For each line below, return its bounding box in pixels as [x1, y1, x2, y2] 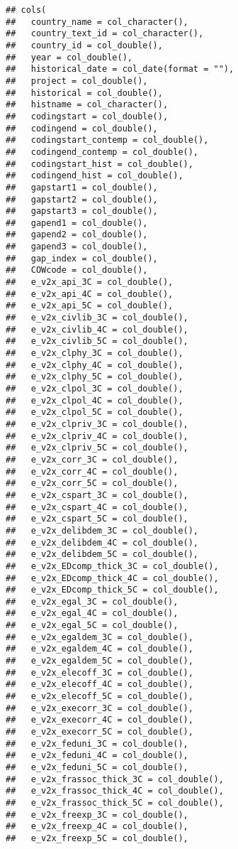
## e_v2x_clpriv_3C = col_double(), [6, 418, 188, 429]
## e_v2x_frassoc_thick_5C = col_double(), [6, 797, 224, 808]
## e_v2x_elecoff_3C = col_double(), [6, 667, 193, 678]
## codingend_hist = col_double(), [6, 171, 183, 181]
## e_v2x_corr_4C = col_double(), [6, 466, 178, 477]
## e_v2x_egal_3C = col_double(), [6, 596, 178, 607]
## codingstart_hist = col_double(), [6, 158, 193, 169]
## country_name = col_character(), [6, 16, 188, 27]
